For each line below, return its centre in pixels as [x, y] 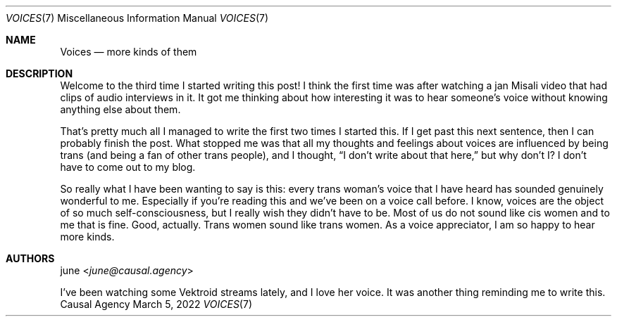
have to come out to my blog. [128, 167]
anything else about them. [120, 109]
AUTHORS [30, 258]
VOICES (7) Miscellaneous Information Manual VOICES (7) [137, 18]
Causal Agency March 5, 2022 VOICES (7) [156, 304]
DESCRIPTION [39, 73]
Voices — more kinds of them [129, 52]
